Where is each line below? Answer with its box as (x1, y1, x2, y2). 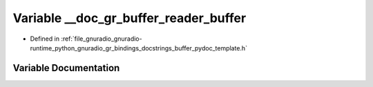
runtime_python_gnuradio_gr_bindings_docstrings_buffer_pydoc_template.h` (30, 43, 248, 52)
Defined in (30, 35, 60, 43)
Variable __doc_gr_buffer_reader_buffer (12, 10, 247, 26)
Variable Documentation (12, 62, 120, 74)
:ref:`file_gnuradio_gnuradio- (61, 35, 142, 43)
